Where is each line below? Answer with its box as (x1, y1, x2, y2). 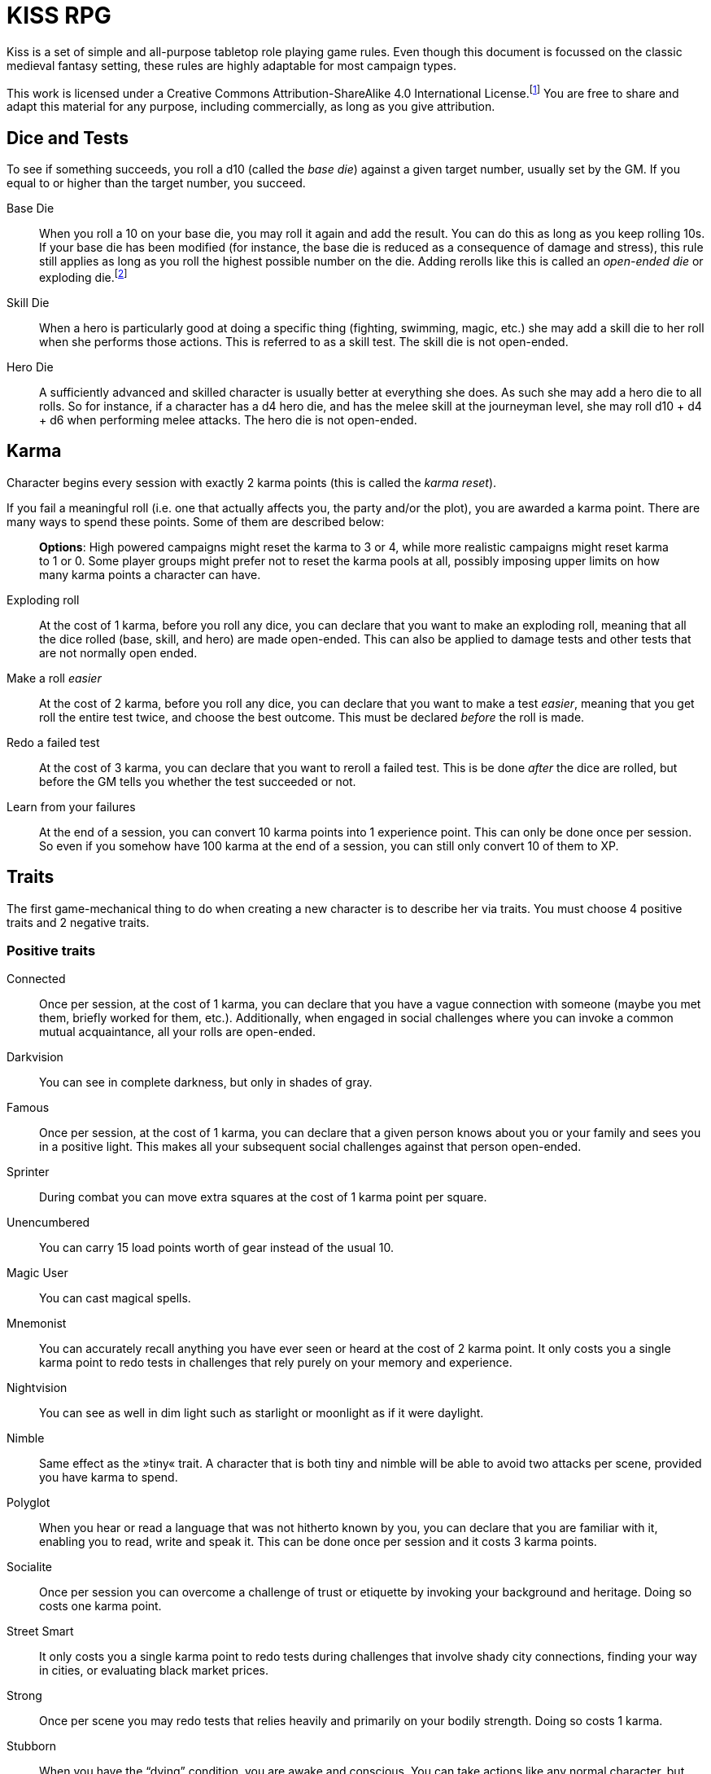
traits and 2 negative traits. (7, 915, 150, 929)
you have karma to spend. (39, 1470, 178, 1485)
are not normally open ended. (39, 645, 198, 660)
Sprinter (7, 1165, 50, 1179)
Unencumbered (7, 1215, 90, 1230)
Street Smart (7, 1624, 74, 1639)
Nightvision (7, 1381, 68, 1395)
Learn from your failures (7, 799, 136, 814)
